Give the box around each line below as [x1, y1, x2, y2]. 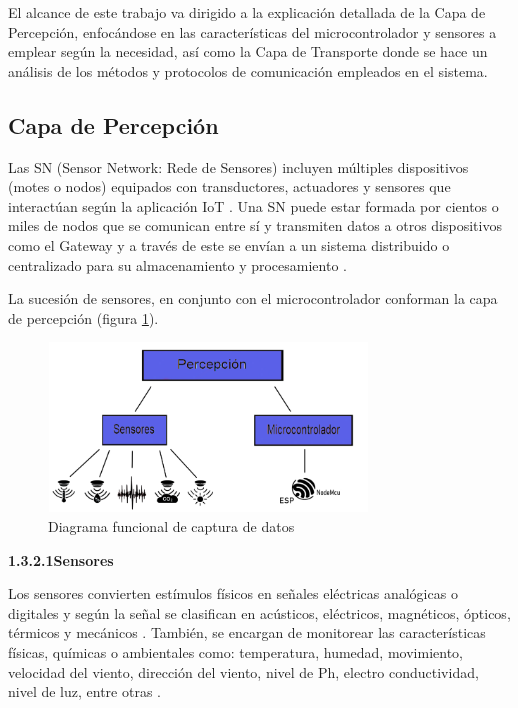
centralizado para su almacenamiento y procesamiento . [8, 254, 347, 275]
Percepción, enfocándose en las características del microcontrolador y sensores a [8, 21, 497, 42]
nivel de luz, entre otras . [8, 681, 161, 702]
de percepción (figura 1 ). [8, 307, 159, 328]
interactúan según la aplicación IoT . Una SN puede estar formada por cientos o [8, 195, 499, 216]
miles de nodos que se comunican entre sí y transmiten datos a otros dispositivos [8, 215, 502, 236]
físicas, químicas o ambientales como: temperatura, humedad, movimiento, [8, 641, 463, 662]
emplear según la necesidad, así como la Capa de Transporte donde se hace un [8, 41, 488, 62]
